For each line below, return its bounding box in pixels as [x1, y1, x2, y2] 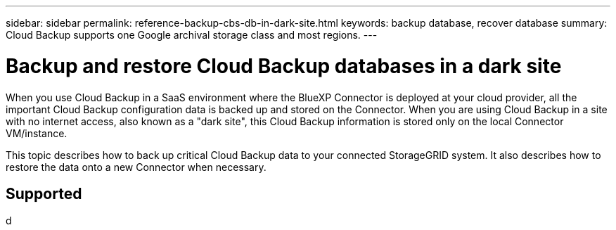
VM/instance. [6, 127, 68, 139]
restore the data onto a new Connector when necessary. [6, 160, 267, 173]
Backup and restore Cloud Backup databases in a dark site [6, 53, 562, 78]
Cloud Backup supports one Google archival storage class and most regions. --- [6, 29, 378, 41]
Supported [6, 184, 82, 203]
